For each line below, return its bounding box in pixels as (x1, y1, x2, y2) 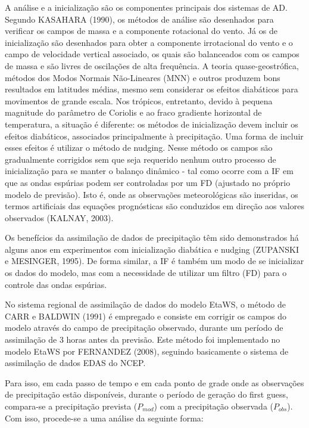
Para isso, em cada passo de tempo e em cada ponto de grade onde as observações (5, 376, 304, 389)
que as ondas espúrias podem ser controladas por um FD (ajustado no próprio (5, 176, 291, 188)
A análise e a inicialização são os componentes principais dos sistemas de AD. (5, 1, 288, 13)
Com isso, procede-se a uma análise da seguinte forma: (5, 411, 204, 424)
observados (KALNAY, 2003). (5, 211, 114, 224)
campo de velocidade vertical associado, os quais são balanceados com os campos (5, 48, 299, 60)
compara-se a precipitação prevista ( (5, 400, 138, 412)
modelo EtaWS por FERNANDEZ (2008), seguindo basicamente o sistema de (5, 345, 289, 357)
